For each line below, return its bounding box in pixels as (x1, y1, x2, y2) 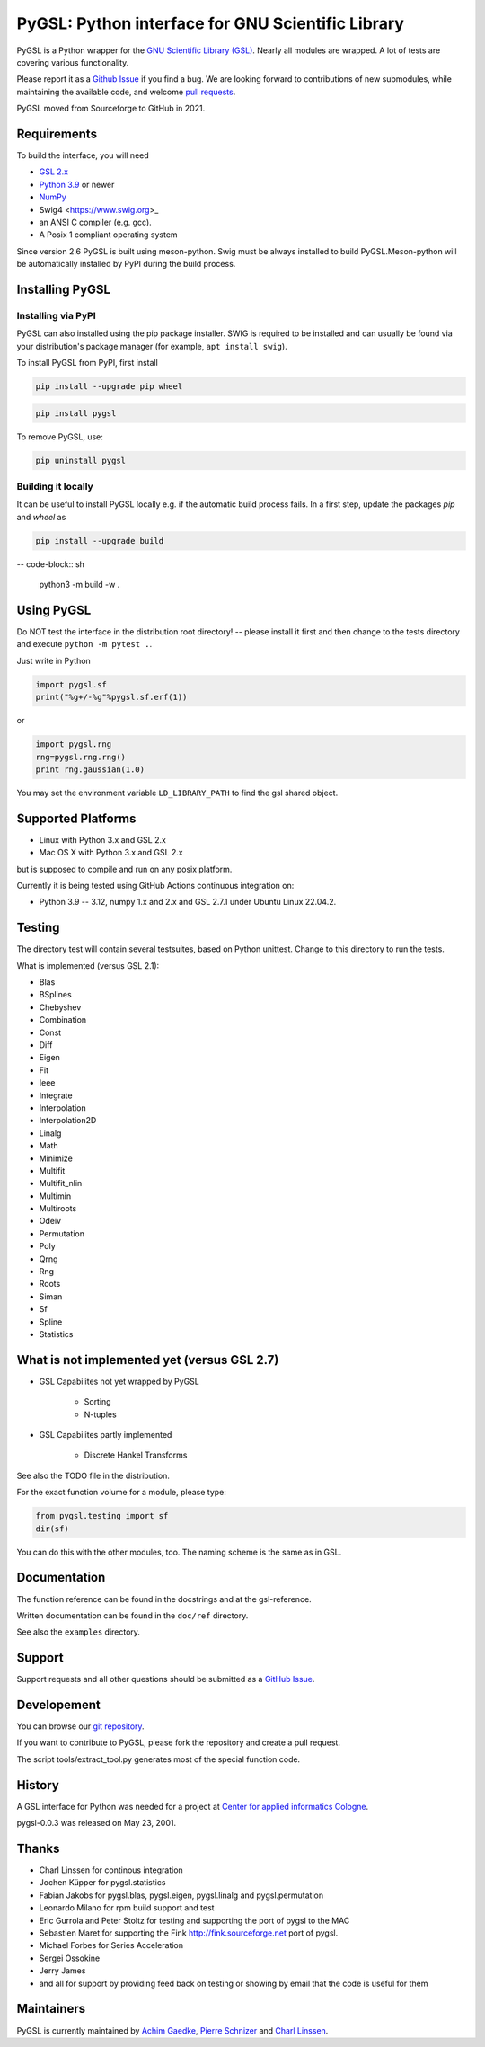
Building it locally (16, 480, 93, 492)
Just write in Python (16, 655, 92, 666)
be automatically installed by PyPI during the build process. (16, 259, 236, 270)
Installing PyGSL (16, 281, 111, 297)
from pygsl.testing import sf (35, 1511, 169, 1521)
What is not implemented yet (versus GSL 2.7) (16, 1352, 279, 1368)
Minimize (39, 1153, 74, 1164)
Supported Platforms (16, 811, 137, 826)
